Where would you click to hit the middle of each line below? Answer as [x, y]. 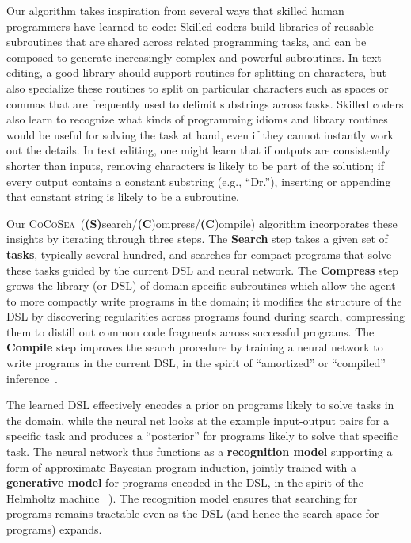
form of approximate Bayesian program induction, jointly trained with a [181, 467]
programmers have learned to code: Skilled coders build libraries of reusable [190, 26]
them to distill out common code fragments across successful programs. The [190, 331]
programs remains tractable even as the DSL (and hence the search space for [193, 513]
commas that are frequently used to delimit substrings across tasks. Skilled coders [205, 103]
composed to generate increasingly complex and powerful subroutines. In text [194, 57]
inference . [32, 378]
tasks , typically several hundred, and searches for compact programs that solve [199, 254]
